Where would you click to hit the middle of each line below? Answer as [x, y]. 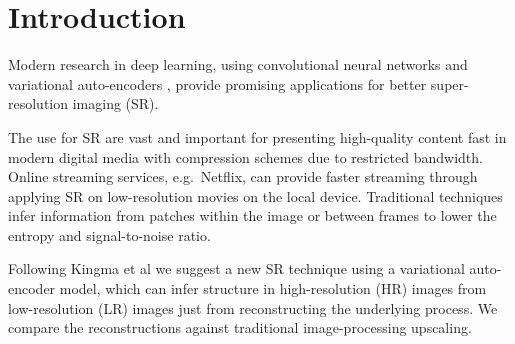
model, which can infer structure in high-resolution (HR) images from [273, 288]
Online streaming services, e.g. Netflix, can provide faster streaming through [243, 176]
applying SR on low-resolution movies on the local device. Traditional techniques [255, 195]
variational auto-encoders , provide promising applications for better [217, 83]
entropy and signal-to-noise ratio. [109, 234]
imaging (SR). [115, 103]
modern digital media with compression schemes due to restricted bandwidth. [245, 156]
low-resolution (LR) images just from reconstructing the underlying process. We [253, 307]
